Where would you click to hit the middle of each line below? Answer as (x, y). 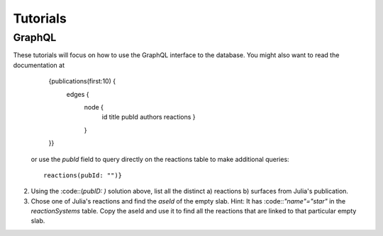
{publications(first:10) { (82, 81)
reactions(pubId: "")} (83, 175)
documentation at (39, 65)
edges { (78, 94)
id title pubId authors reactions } (149, 117)
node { (94, 107)
